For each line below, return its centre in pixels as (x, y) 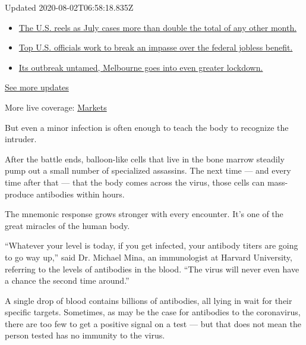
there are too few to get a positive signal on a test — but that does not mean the (153, 323)
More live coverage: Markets (56, 107)
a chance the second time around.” (67, 280)
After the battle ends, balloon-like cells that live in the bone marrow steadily (145, 159)
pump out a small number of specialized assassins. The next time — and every (148, 170)
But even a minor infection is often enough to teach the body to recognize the (147, 127)
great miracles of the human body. (67, 225)
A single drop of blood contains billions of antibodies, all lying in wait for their (149, 300)
